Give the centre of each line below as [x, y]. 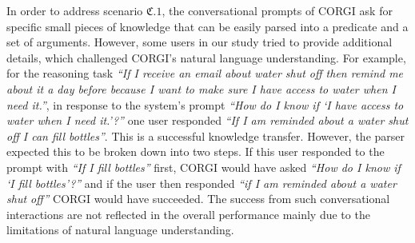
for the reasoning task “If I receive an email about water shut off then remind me [205, 73]
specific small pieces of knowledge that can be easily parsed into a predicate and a [207, 26]
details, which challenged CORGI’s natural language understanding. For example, [206, 57]
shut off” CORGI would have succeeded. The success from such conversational [198, 199]
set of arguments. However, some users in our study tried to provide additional [200, 42]
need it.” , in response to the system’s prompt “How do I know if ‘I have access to [205, 104]
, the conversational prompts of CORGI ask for [277, 10]
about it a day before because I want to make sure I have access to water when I [201, 88]
